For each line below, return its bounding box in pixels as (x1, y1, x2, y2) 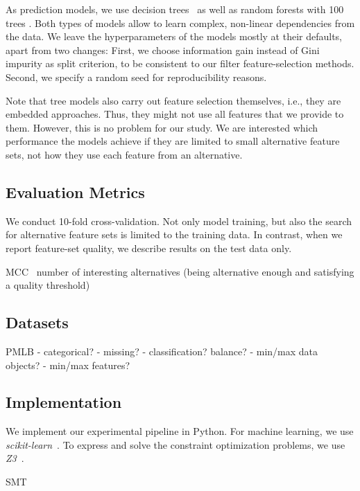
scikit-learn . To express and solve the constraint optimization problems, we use (6, 437, 345, 452)
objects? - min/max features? (6, 357, 130, 372)
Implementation (6, 391, 122, 413)
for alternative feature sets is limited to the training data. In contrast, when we (6, 227, 343, 242)
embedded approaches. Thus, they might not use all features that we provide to (6, 107, 344, 121)
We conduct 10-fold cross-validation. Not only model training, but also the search (6, 213, 352, 228)
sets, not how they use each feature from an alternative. (6, 147, 243, 161)
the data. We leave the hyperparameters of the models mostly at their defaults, (6, 29, 343, 44)
